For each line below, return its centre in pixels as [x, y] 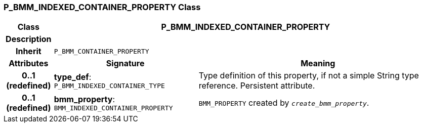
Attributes [29, 63]
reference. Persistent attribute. [257, 86]
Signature [125, 63]
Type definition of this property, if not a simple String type [309, 76]
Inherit [28, 51]
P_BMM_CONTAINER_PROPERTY [101, 51]
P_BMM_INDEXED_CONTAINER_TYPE [109, 86]
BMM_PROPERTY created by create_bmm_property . [284, 103]
